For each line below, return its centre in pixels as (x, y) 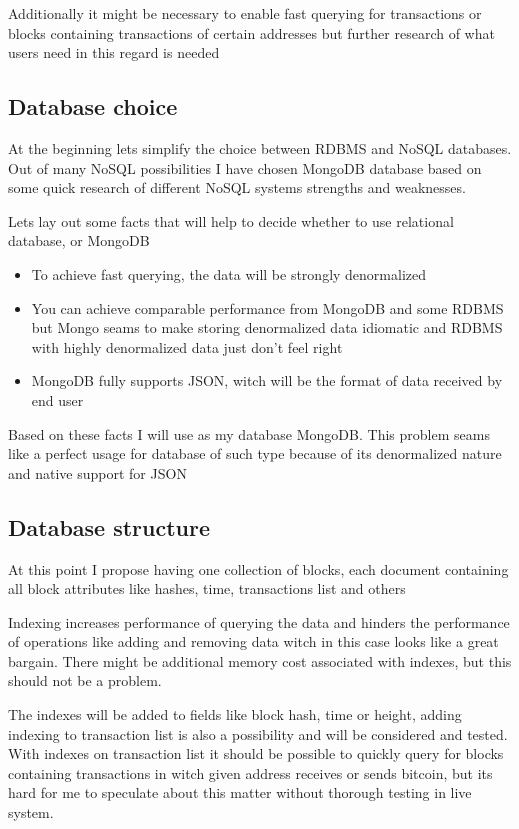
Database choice (93, 106)
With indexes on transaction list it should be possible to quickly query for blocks (256, 753)
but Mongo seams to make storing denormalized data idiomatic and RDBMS (267, 327)
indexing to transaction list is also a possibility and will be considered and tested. (258, 733)
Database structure (109, 526)
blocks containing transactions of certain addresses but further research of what (251, 32)
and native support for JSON (97, 472)
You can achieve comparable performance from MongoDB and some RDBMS (267, 307)
